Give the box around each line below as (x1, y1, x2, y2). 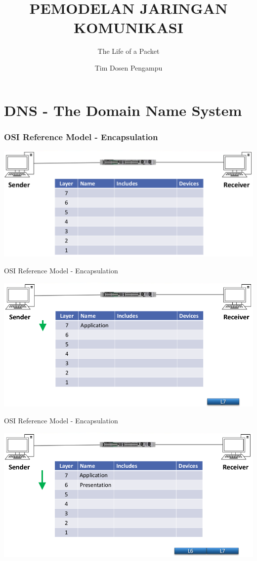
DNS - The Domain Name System (4, 100, 242, 120)
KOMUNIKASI (74, 17, 183, 37)
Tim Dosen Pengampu (94, 62, 163, 73)
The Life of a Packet (97, 46, 160, 56)
